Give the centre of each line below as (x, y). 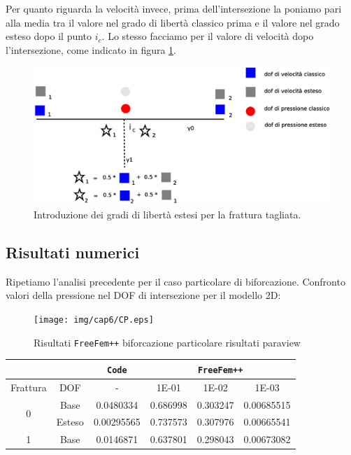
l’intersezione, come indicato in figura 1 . (91, 49)
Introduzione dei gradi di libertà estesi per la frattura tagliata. (167, 215)
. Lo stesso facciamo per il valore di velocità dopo (208, 36)
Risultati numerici (73, 252)
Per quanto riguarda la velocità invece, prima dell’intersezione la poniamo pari (174, 8)
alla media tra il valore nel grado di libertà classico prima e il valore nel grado (173, 22)
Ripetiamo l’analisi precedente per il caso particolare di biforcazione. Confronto (175, 281)
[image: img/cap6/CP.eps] (94, 320)
